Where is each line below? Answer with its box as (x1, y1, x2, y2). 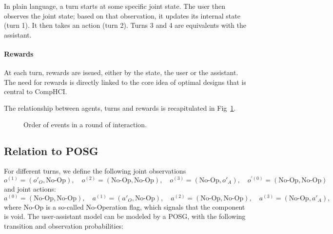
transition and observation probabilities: (4, 220, 124, 231)
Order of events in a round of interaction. (23, 119, 147, 129)
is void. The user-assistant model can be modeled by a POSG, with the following (4, 211, 246, 221)
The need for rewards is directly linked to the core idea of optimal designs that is (4, 77, 246, 87)
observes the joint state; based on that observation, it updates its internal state (4, 10, 240, 20)
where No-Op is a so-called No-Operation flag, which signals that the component (4, 201, 245, 212)
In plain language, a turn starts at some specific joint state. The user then (4, 1, 226, 11)
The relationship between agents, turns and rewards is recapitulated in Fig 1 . (4, 102, 236, 113)
